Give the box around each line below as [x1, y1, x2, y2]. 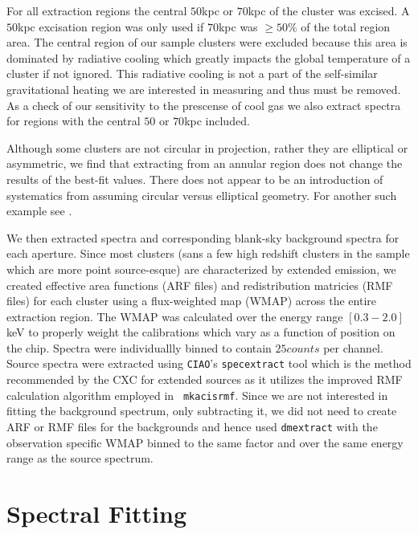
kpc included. [184, 112, 250, 129]
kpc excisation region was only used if [18, 18, 204, 35]
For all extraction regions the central [6, 2, 187, 18]
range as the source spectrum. [6, 450, 154, 467]
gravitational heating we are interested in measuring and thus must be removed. [6, 80, 401, 97]
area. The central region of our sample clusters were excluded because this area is [6, 34, 408, 51]
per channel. [323, 339, 383, 356]
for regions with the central [6, 112, 141, 129]
